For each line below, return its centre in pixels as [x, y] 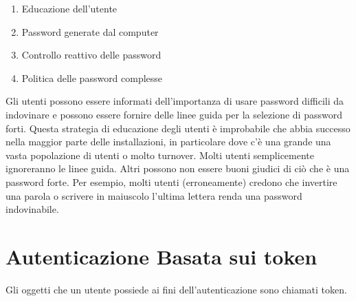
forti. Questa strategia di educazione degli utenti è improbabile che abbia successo [178, 128]
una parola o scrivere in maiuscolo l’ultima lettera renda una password [154, 195]
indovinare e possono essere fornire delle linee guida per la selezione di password [174, 114]
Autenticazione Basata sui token [162, 256]
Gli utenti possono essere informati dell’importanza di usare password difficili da [175, 101]
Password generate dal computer [90, 31]
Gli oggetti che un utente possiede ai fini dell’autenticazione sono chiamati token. [176, 289]
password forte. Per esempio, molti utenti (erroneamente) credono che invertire [171, 181]
